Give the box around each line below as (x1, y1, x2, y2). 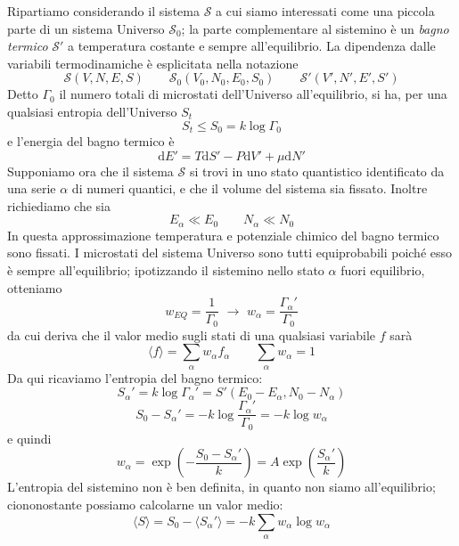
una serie (7, 179, 56, 198)
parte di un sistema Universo (7, 19, 165, 37)
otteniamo (7, 278, 62, 297)
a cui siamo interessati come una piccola (216, 2, 435, 20)
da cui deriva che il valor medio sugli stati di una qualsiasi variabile (7, 325, 376, 344)
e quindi (7, 428, 52, 447)
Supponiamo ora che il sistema (7, 161, 174, 180)
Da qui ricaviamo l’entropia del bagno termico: (7, 368, 263, 387)
